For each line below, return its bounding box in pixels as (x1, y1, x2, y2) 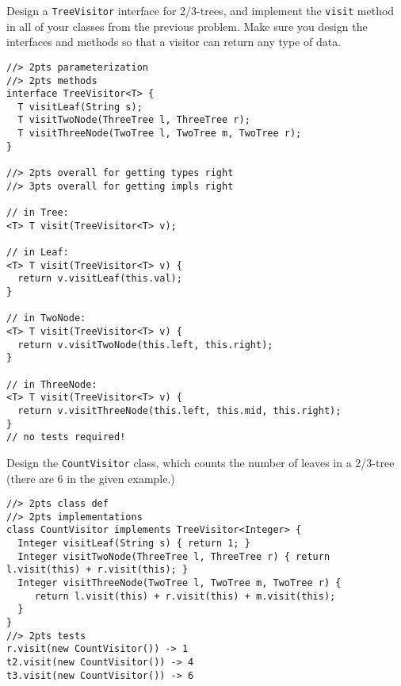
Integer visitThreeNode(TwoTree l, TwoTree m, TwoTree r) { (17, 577, 342, 589)
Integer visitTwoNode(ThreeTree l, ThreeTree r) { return (17, 550, 330, 562)
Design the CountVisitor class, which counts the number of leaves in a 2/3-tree (6, 454, 395, 470)
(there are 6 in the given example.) (6, 469, 175, 486)
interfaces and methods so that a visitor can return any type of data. (6, 33, 342, 50)
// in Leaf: (6, 247, 69, 259)
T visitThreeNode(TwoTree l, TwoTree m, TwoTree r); (17, 128, 302, 140)
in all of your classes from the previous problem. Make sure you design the (6, 17, 368, 34)
